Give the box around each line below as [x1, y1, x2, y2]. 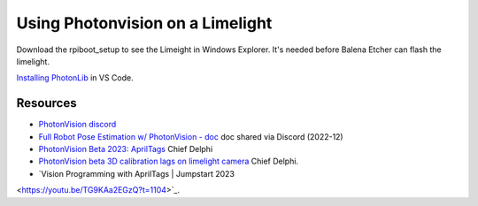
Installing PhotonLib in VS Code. [16, 72, 135, 83]
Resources [16, 95, 77, 111]
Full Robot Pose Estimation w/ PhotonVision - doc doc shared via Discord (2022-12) [38, 131, 344, 141]
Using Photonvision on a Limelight [16, 13, 273, 33]
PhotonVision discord [38, 119, 117, 130]
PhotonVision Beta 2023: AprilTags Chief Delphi [38, 144, 213, 155]
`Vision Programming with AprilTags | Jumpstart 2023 [38, 168, 235, 179]
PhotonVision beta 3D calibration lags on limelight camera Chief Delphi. [38, 156, 299, 167]
